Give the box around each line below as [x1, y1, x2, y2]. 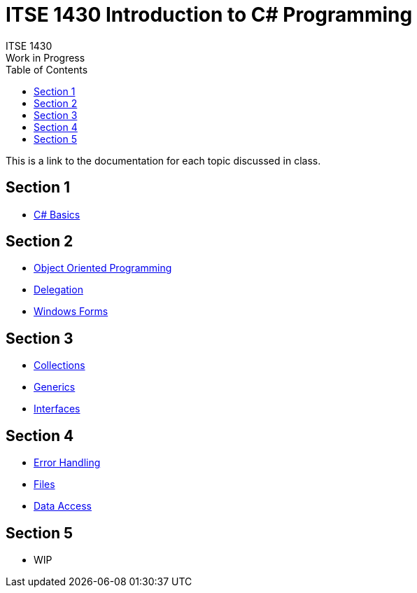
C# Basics [34, 208, 80, 221]
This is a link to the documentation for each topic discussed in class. [6, 154, 321, 167]
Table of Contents [6, 63, 88, 76]
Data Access [34, 500, 92, 512]
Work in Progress [6, 51, 85, 64]
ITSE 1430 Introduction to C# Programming [6, 3, 413, 27]
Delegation [34, 284, 83, 296]
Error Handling [34, 456, 101, 469]
